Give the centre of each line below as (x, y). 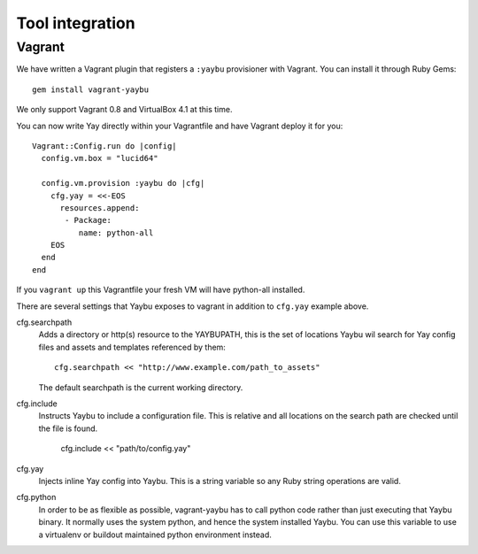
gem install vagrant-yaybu (91, 89)
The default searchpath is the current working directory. (141, 387)
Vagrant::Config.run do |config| (104, 146)
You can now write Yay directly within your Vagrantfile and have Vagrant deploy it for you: (180, 126)
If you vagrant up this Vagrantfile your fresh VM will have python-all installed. (161, 290)
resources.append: (100, 208)
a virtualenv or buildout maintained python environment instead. (155, 535)
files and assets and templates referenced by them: (132, 347)
